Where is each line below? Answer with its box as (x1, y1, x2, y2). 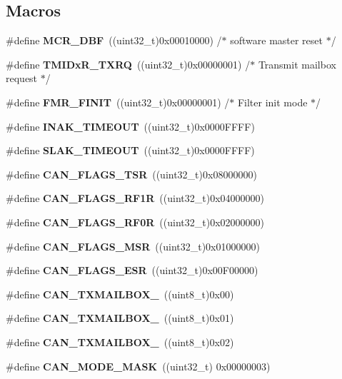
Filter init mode (237, 94, 308, 109)
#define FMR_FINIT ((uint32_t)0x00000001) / (6, 94, 230, 109)
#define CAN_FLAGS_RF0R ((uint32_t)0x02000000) (6, 214, 264, 229)
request (6, 71, 38, 86)
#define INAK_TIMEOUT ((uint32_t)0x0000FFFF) (6, 118, 255, 133)
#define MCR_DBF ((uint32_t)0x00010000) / (6, 33, 222, 48)
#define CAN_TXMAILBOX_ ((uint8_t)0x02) (6, 334, 234, 349)
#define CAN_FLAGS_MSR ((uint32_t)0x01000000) (6, 238, 260, 253)
